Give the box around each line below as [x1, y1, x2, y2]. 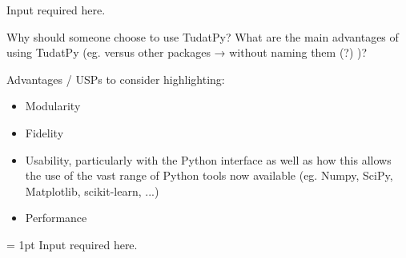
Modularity [25, 97, 81, 114]
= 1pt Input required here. [6, 236, 138, 252]
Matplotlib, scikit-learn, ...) [25, 182, 159, 199]
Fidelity [25, 124, 64, 141]
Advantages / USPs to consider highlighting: [6, 70, 225, 87]
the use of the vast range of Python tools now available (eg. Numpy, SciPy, [25, 167, 393, 184]
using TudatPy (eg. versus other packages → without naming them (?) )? [6, 44, 368, 61]
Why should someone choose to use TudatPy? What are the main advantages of [6, 28, 399, 45]
